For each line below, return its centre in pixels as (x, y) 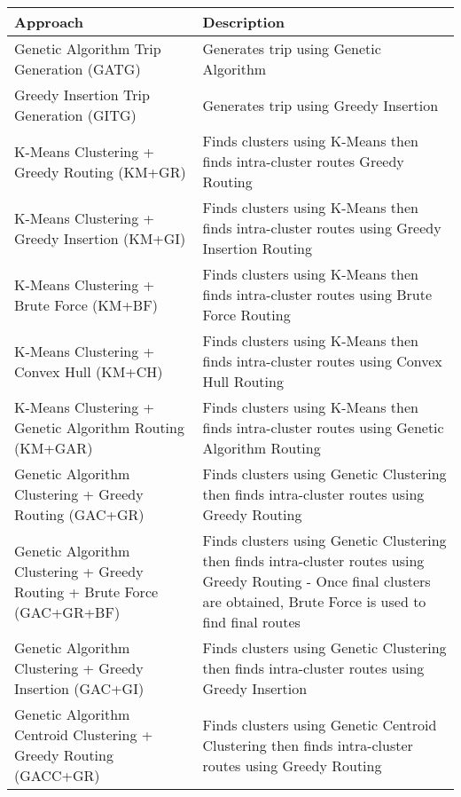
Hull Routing (243, 381)
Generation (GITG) (75, 115)
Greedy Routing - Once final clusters (316, 581)
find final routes (251, 622)
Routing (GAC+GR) (79, 514)
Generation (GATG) (78, 69)
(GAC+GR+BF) (67, 612)
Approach (49, 22)
